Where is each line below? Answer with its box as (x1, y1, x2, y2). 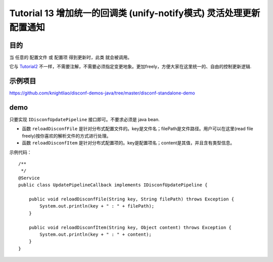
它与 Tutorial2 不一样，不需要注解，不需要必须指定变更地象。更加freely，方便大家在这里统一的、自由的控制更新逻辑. (9, 64, 252, 70)
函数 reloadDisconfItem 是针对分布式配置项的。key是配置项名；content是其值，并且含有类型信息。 (22, 140, 235, 146)
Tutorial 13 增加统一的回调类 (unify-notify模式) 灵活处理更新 (9, 8, 260, 19)
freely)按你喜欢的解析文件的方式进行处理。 (22, 133, 111, 139)
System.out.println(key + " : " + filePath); (39, 203, 154, 209)
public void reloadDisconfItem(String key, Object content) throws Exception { (28, 225, 232, 230)
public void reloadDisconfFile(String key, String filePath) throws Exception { (28, 196, 235, 202)
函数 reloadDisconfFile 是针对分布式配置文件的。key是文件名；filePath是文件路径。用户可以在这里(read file (22, 126, 254, 132)
